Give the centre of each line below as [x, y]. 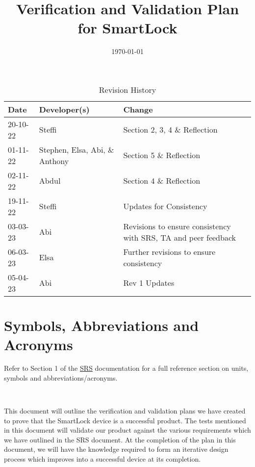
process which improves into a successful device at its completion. [102, 458]
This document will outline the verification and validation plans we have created [125, 411]
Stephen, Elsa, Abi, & [76, 149]
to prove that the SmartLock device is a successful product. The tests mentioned [125, 420]
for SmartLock [127, 28]
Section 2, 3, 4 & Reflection [170, 130]
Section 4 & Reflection [162, 181]
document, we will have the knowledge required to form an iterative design [116, 449]
